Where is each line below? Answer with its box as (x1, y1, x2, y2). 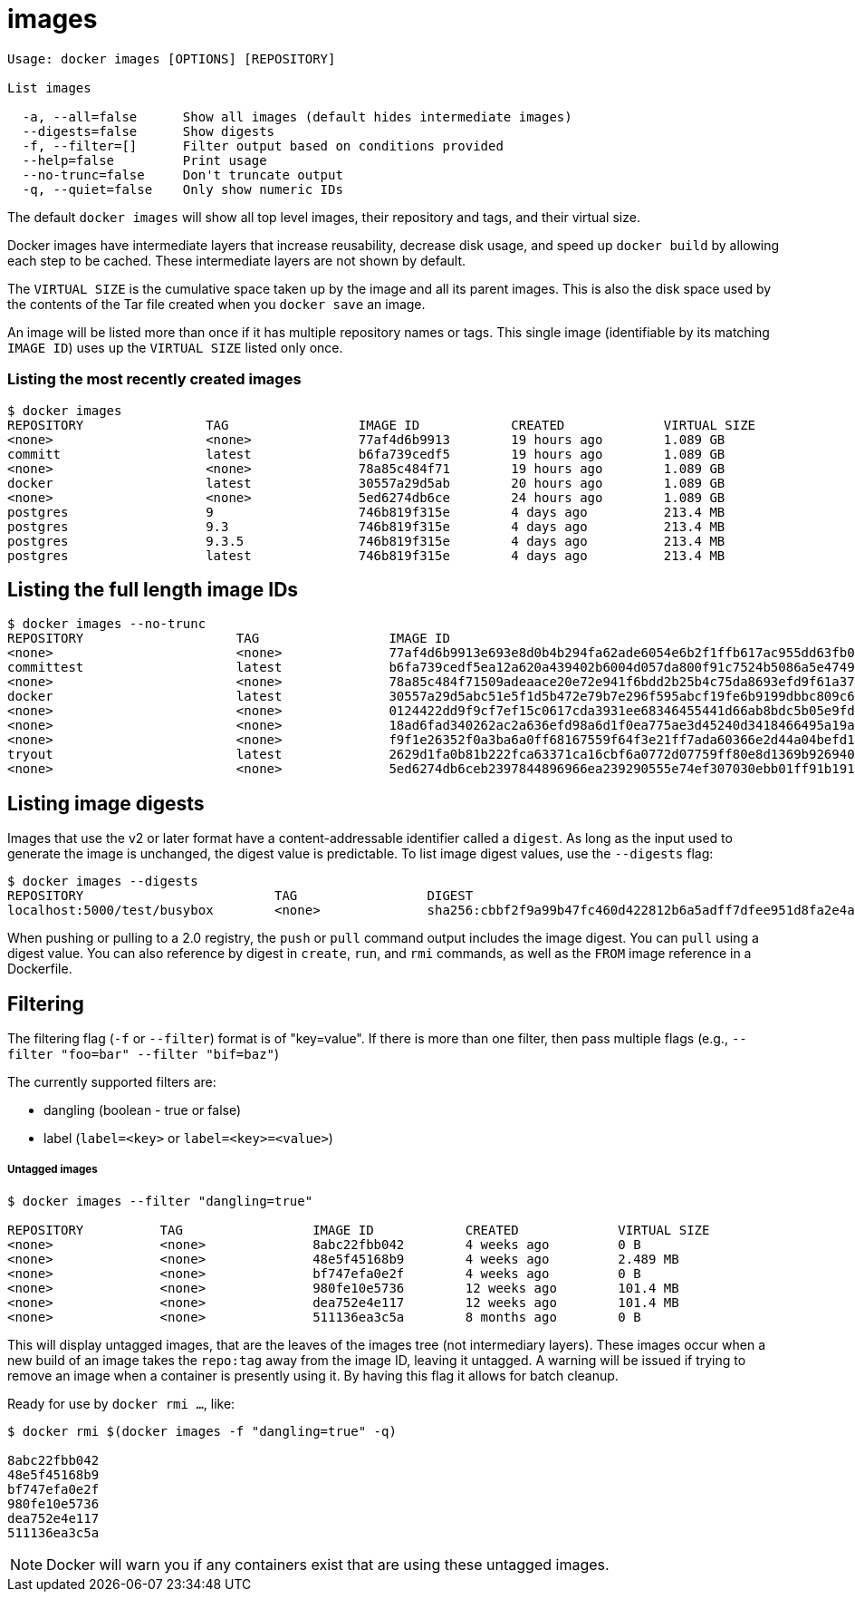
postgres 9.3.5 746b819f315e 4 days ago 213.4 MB (7, 533, 725, 548)
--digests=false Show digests (22, 123, 275, 139)
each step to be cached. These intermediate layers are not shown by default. (7, 252, 466, 268)
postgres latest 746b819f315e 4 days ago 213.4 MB (7, 548, 725, 563)
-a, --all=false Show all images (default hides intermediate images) (22, 109, 572, 124)
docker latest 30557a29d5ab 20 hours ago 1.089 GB (7, 475, 725, 490)
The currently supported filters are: (7, 1074, 216, 1090)
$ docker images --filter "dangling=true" (7, 1193, 313, 1208)
